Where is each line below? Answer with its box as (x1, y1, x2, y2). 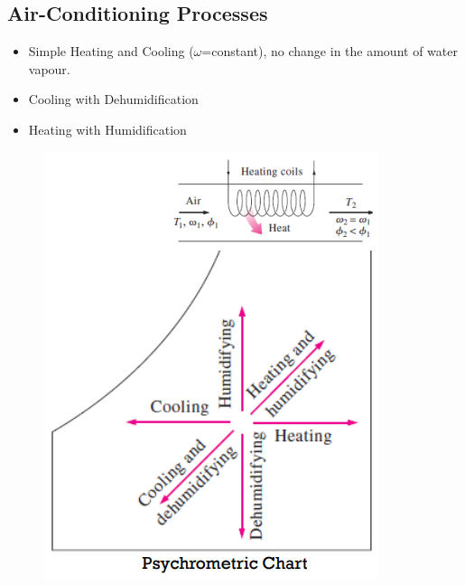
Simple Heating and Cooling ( (28, 42, 194, 61)
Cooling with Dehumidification (28, 90, 199, 109)
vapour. (28, 59, 70, 78)
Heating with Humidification (28, 119, 187, 138)
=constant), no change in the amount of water (201, 42, 458, 61)
